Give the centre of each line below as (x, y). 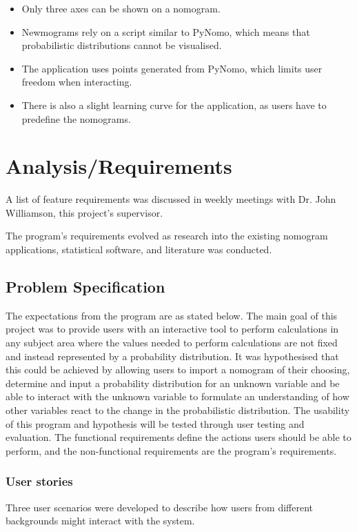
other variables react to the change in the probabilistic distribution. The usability (178, 410)
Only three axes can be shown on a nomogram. (121, 8)
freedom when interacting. (77, 82)
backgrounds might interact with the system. (100, 521)
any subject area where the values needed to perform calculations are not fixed (172, 343)
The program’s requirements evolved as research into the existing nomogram (167, 236)
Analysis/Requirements (119, 166)
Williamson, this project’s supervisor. (84, 212)
